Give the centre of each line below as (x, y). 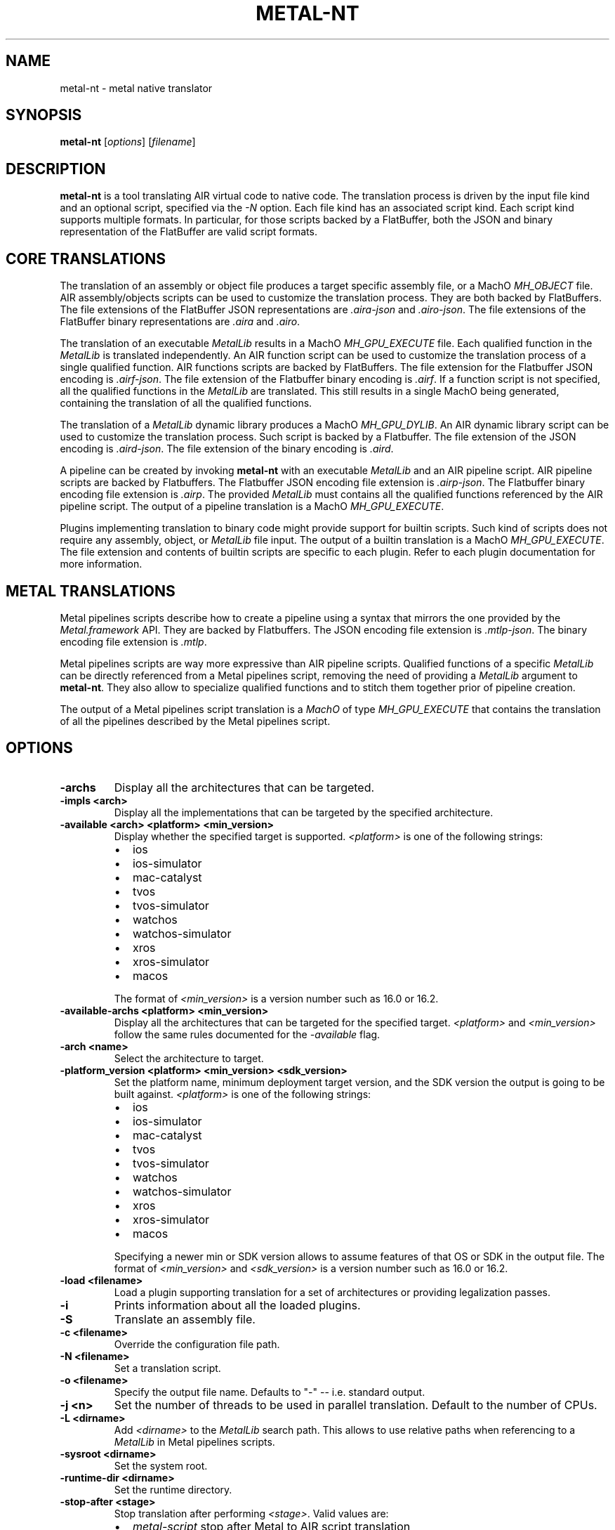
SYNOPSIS (44, 115)
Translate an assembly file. (185, 1319)
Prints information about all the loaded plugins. (237, 1305)
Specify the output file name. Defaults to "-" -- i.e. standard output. (270, 1392)
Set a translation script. (167, 1368)
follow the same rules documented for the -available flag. (247, 1034)
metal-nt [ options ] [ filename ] (128, 142)
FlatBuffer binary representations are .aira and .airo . (180, 322)
